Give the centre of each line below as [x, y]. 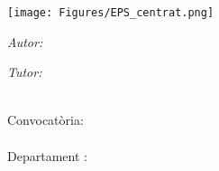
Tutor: [25, 72]
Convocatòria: [46, 120]
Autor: [25, 41]
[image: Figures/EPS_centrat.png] [111, 13]
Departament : [47, 155]
